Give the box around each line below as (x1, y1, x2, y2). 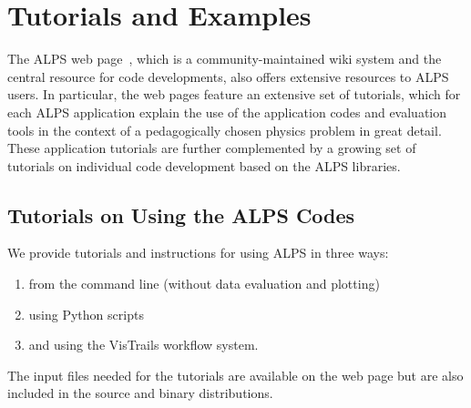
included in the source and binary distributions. (7, 383, 273, 403)
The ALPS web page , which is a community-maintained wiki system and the (7, 49, 442, 68)
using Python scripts (28, 304, 144, 323)
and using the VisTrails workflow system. (28, 335, 259, 354)
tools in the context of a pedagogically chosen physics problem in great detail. (7, 120, 442, 139)
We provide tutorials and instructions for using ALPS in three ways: (7, 243, 389, 262)
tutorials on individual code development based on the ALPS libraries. (7, 156, 401, 175)
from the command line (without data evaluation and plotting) (28, 274, 380, 293)
